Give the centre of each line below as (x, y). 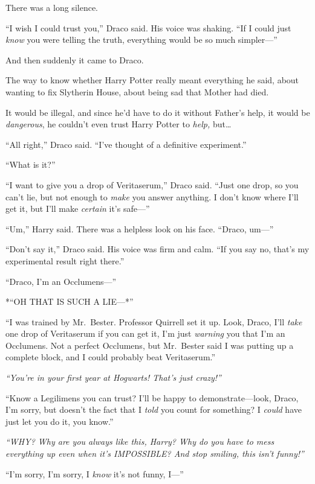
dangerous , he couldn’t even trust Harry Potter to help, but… (119, 124)
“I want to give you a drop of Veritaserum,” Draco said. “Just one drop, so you (152, 184)
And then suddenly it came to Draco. (75, 59)
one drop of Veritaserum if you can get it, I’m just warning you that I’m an (145, 333)
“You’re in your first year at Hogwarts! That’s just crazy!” (113, 377)
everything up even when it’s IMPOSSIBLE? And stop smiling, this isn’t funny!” (155, 454)
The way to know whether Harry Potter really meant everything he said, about (152, 80)
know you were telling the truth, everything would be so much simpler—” (141, 40)
